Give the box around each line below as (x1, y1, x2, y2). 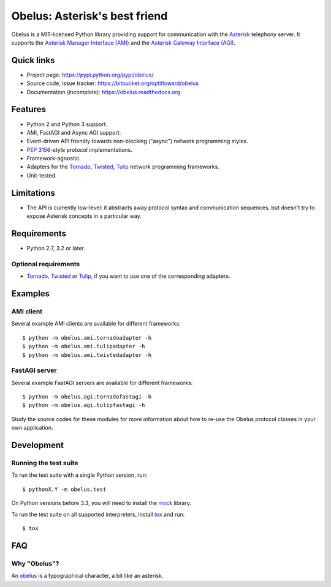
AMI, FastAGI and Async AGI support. (26, 129, 121, 136)
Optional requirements (11, 260, 80, 268)
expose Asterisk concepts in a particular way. (26, 212, 142, 220)
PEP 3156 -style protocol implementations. (26, 146, 133, 153)
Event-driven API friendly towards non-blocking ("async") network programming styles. (26, 138, 248, 145)
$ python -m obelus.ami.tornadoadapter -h (22, 334, 152, 341)
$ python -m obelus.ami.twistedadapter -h (22, 351, 152, 358)
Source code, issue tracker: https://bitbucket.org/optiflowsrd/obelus (26, 80, 199, 87)
